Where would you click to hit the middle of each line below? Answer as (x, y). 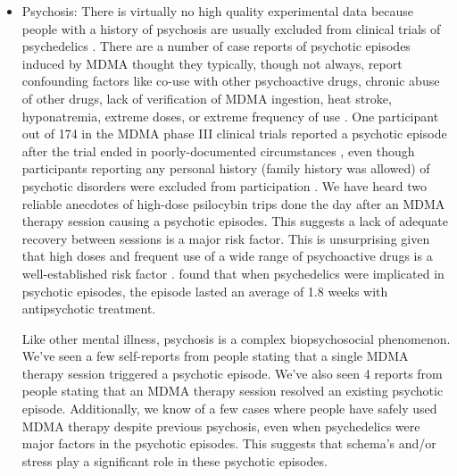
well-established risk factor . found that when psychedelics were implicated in (233, 273)
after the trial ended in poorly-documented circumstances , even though (218, 150)
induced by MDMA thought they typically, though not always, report (212, 63)
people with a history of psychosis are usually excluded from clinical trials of (231, 28)
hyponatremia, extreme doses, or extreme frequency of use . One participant (230, 116)
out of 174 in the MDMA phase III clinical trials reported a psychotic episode (234, 134)
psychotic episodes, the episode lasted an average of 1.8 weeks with (205, 291)
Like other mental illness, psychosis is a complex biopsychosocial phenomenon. (236, 338)
